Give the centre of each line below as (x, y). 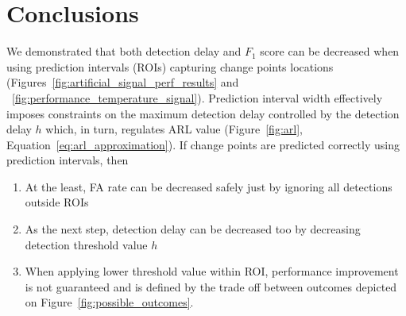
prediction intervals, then (68, 160)
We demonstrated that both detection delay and (124, 51)
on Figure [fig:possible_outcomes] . (109, 302)
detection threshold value (86, 244)
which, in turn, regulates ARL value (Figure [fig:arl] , (174, 129)
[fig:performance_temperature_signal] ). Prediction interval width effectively (197, 97)
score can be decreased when (330, 51)
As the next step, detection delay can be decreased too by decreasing (193, 229)
